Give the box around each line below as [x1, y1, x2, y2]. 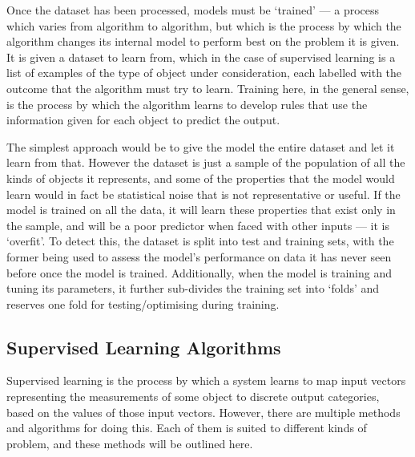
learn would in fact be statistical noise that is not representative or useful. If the [6, 185, 401, 202]
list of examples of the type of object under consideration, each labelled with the [6, 64, 402, 81]
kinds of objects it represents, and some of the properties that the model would [6, 169, 395, 186]
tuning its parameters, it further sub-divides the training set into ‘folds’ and [6, 280, 380, 297]
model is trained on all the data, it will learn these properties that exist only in [6, 201, 396, 218]
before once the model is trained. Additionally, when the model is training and [6, 264, 392, 281]
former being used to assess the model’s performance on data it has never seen [6, 248, 392, 265]
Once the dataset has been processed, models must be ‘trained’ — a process [6, 2, 380, 18]
